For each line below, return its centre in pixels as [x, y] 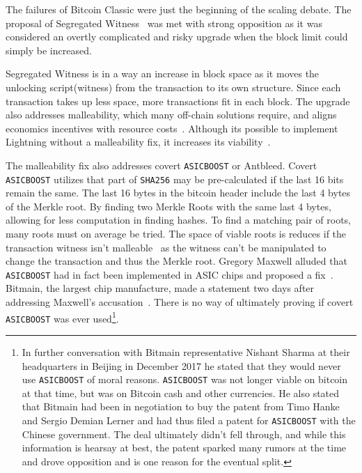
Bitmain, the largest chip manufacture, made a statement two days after [160, 288]
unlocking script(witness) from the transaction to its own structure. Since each [173, 87]
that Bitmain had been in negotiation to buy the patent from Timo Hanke [181, 406]
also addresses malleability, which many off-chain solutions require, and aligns [171, 115]
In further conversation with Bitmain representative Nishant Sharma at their [186, 351]
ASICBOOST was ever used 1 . [62, 317]
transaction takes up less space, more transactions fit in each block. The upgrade [178, 101]
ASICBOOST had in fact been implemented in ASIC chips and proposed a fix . [170, 274]
